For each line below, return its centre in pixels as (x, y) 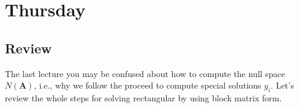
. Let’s (282, 85)
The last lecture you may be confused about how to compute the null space (145, 73)
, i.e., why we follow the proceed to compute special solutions (147, 85)
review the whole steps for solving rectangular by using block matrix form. (143, 97)
